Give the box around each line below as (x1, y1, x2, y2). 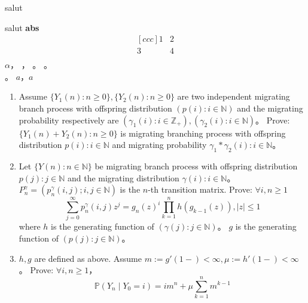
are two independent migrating (177, 90, 290, 103)
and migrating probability (112, 138, 207, 151)
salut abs (5, 21, 39, 33)
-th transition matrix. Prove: (148, 183, 252, 196)
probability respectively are (19, 113, 119, 126)
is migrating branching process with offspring (120, 126, 286, 139)
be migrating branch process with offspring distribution (94, 160, 298, 172)
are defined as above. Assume (34, 252, 142, 264)
